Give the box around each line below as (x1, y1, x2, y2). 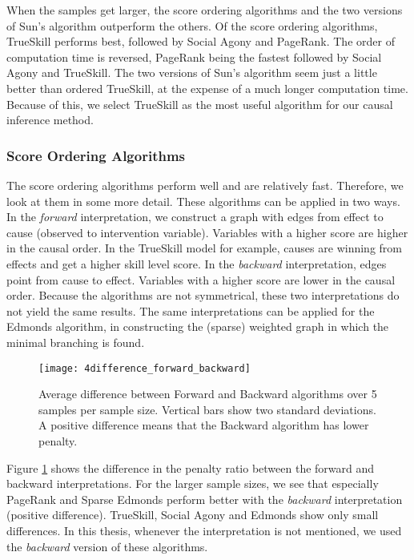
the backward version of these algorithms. (6, 538, 208, 554)
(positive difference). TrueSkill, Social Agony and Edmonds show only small (6, 506, 379, 523)
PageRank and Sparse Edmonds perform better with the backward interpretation (6, 490, 403, 507)
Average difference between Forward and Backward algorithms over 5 (38, 385, 377, 402)
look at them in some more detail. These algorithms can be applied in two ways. (6, 192, 400, 209)
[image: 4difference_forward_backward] (38, 362, 251, 374)
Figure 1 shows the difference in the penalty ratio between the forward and (6, 459, 375, 476)
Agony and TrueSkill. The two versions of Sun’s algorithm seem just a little (6, 64, 377, 81)
